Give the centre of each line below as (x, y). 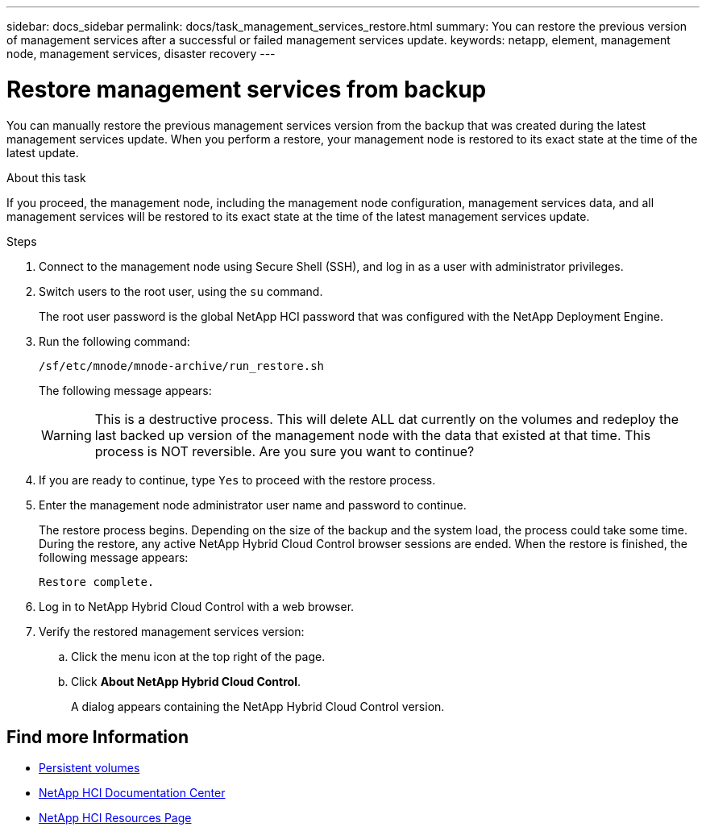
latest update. (43, 152)
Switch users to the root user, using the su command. (181, 291)
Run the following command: (114, 341)
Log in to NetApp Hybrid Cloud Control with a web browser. (197, 606)
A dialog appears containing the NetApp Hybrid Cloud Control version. (258, 706)
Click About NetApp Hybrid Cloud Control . (186, 681)
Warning (66, 435)
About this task (46, 177)
